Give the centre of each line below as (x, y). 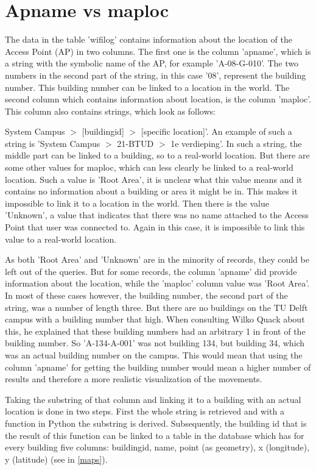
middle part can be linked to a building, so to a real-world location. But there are (157, 155)
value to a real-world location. (61, 239)
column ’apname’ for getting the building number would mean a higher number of (158, 367)
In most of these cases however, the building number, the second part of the (146, 295)
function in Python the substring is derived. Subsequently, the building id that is (156, 423)
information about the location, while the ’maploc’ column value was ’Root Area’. (157, 283)
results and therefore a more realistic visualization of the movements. (134, 379)
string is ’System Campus (53, 143)
